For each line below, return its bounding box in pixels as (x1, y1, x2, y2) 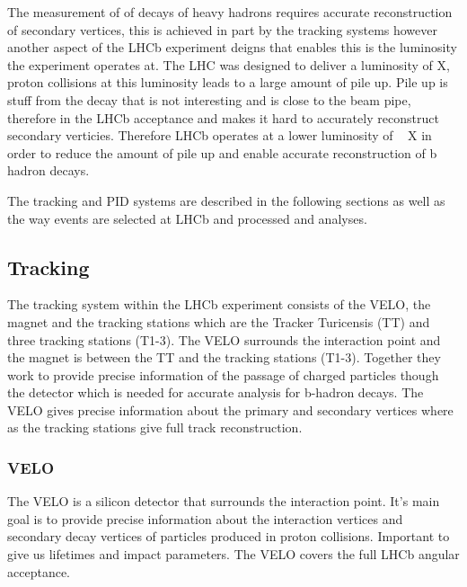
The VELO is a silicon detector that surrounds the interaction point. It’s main (7, 492, 440, 511)
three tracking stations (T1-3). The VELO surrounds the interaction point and (7, 330, 441, 349)
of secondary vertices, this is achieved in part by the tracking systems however (7, 20, 438, 39)
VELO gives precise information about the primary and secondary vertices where (7, 400, 454, 419)
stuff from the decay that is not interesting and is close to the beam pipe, (7, 90, 411, 109)
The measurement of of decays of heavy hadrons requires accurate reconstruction (7, 3, 453, 21)
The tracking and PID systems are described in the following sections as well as (7, 191, 445, 209)
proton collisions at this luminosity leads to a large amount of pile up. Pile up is (7, 73, 448, 92)
